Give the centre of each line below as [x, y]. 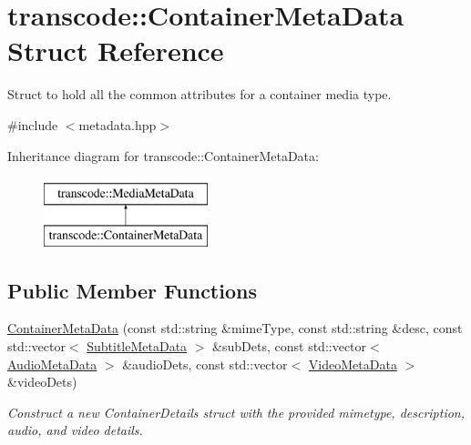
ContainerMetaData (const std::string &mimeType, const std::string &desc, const [235, 328]
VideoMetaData [353, 364]
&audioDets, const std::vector [205, 364]
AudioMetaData [52, 364]
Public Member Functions [132, 290]
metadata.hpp [118, 124]
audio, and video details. [75, 430]
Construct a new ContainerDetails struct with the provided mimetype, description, [236, 412]
